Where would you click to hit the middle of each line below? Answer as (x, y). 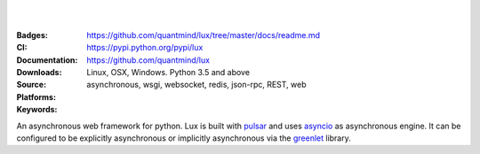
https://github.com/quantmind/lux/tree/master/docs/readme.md (203, 35)
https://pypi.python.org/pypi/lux (145, 48)
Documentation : (47, 60)
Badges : (32, 35)
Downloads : (39, 72)
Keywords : (37, 110)
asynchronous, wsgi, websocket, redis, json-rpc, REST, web (196, 85)
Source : (32, 85)
